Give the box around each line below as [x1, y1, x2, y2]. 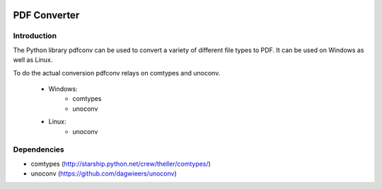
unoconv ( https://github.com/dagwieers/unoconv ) [30, 169, 177, 178]
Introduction [13, 31, 57, 41]
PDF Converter [13, 9, 80, 21]
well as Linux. [13, 56, 53, 64]
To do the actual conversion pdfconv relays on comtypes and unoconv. [13, 68, 221, 77]
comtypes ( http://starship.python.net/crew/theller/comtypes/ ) [30, 159, 212, 168]
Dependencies [13, 145, 65, 154]
